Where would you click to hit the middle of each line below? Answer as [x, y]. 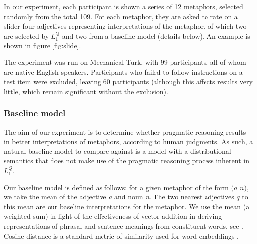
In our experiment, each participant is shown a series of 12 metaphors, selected [124, 6]
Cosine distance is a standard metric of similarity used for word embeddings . [122, 235]
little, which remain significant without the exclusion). [86, 91]
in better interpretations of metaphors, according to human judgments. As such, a [128, 141]
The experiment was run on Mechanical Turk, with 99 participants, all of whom [125, 62]
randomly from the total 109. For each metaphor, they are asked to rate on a [121, 16]
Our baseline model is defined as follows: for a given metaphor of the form [116, 187]
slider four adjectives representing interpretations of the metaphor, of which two [125, 26]
